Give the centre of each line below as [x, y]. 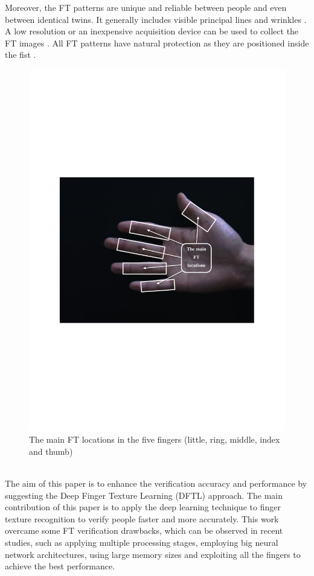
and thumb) [51, 451]
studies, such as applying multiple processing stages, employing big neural [142, 542]
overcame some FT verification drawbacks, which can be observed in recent [144, 530]
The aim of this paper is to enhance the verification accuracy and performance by [156, 483]
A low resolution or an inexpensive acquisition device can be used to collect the [152, 31]
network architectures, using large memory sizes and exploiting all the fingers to [153, 554]
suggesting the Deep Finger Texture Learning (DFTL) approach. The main [144, 495]
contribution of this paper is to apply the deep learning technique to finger [143, 507]
